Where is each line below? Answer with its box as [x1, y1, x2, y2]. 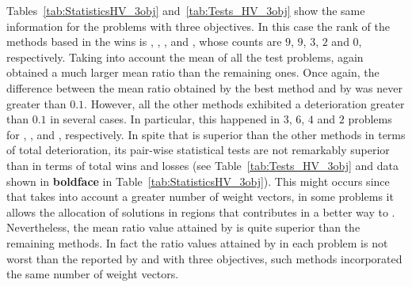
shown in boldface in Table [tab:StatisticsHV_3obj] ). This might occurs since [6, 172, 390, 189]
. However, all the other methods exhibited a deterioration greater [84, 95, 405, 111]
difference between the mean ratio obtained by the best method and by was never [6, 79, 402, 96]
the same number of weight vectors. [6, 266, 179, 282]
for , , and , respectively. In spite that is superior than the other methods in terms [6, 126, 406, 142]
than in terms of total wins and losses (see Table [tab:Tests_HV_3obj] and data [6, 157, 399, 173]
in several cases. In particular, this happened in [50, 111, 280, 127]
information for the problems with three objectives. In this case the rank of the [6, 17, 390, 34]
